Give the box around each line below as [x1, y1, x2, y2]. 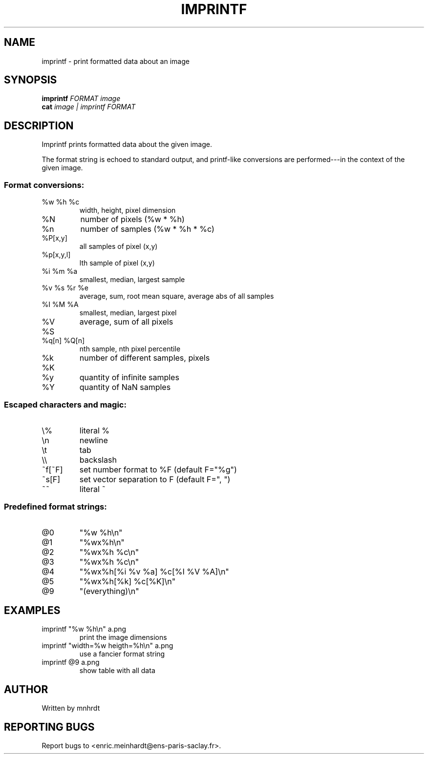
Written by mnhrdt [42, 704, 100, 713]
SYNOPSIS [4, 74, 57, 86]
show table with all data [79, 666, 155, 675]
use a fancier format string [79, 650, 165, 658]
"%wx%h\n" [79, 537, 125, 547]
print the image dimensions [79, 633, 167, 642]
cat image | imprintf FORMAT [42, 102, 136, 111]
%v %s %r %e [42, 284, 88, 292]
